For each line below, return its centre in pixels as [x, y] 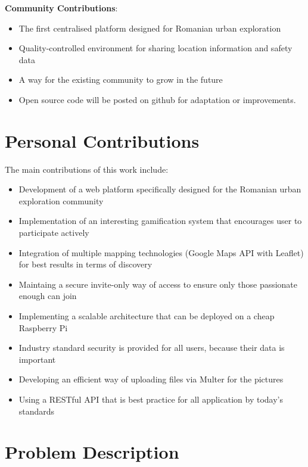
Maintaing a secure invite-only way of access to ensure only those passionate [158, 284]
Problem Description [92, 452]
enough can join [48, 296]
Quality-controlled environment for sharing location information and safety [155, 48]
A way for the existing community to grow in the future [121, 80]
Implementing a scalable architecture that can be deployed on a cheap [147, 316]
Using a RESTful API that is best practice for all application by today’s [151, 399]
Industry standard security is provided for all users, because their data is [152, 348]
